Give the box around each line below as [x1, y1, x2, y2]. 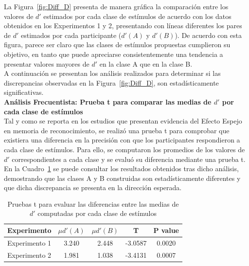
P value [153, 225, 179, 235]
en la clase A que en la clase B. [99, 58, 193, 69]
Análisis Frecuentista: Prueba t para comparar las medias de [4, 96, 212, 106]
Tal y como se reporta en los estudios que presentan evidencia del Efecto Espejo [4, 116, 242, 126]
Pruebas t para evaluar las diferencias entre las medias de [7, 198, 179, 209]
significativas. [4, 87, 44, 97]
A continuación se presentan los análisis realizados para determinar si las [4, 68, 221, 78]
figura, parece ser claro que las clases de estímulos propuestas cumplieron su [4, 39, 231, 50]
